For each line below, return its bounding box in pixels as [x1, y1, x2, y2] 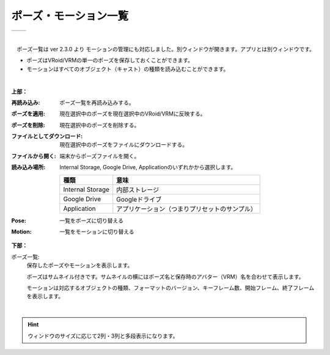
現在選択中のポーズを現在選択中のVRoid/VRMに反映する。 [59, 110, 206, 117]
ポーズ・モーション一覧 [11, 9, 129, 23]
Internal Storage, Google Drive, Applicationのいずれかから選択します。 [59, 164, 237, 171]
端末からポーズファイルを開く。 [59, 152, 140, 159]
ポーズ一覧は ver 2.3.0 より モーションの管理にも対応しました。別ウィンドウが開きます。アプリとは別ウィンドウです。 [16, 45, 315, 53]
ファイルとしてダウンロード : [11, 133, 83, 140]
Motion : [11, 228, 32, 235]
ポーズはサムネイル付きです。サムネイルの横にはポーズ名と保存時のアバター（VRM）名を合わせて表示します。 [26, 273, 304, 280]
